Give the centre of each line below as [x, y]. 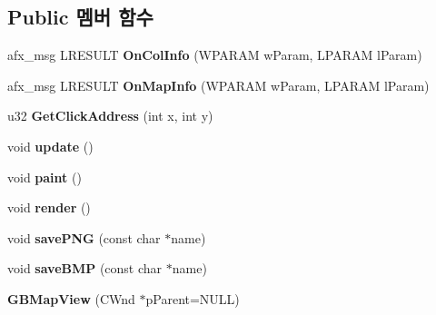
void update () [50, 146]
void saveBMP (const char [85, 268]
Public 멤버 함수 [80, 17]
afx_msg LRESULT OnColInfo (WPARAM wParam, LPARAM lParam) [215, 55]
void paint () [45, 177]
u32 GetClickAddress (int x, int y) [110, 116]
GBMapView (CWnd [71, 298]
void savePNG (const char [84, 237]
